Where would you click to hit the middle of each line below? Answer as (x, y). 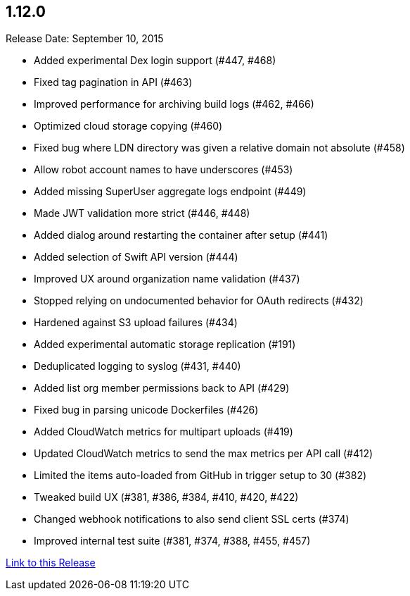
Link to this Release (51, 563)
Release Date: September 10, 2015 (85, 39)
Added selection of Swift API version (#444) (136, 257)
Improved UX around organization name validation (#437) (167, 279)
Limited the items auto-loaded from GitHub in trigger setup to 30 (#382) (200, 476)
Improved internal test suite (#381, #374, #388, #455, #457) (172, 541)
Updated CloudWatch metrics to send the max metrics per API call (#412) (204, 454)
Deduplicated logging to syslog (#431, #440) (137, 366)
